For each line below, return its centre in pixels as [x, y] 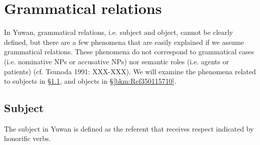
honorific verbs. [27, 138]
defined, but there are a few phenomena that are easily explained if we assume [124, 42]
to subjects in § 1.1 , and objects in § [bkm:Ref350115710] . [90, 81]
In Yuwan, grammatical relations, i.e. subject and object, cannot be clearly [119, 32]
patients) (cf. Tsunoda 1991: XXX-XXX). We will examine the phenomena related [130, 71]
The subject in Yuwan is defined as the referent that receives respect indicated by [129, 128]
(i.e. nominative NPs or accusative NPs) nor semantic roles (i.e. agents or [116, 61]
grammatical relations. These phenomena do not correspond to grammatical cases [129, 52]
